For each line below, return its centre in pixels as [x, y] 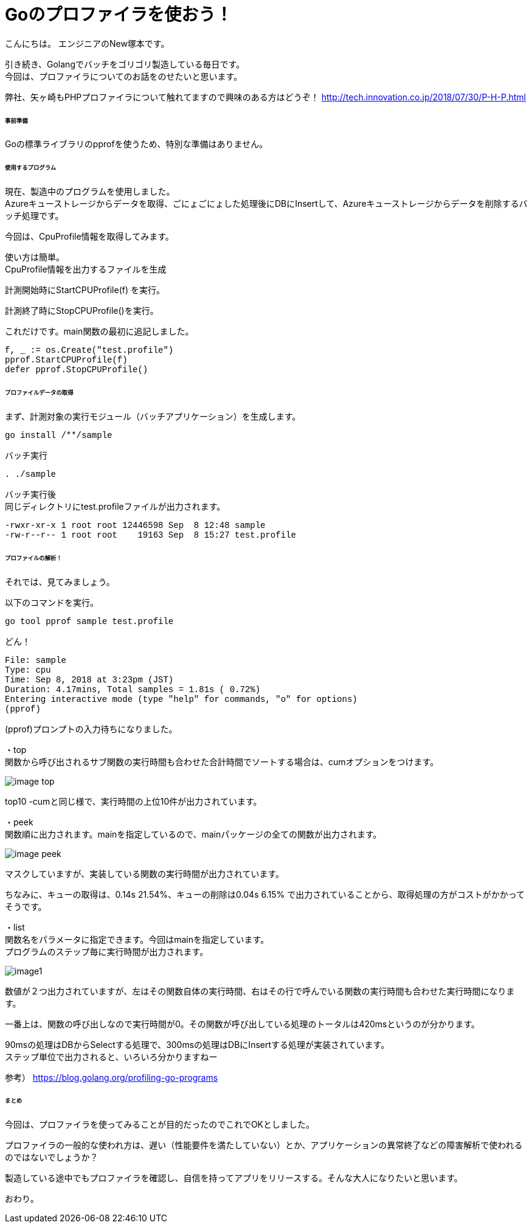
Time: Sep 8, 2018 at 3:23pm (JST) [89, 680]
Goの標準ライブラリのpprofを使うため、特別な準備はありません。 [136, 144]
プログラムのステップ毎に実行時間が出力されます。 [107, 951]
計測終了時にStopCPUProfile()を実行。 [82, 311]
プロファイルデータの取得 [39, 392]
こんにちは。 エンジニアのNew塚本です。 [87, 43]
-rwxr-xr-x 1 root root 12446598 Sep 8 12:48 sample [135, 525]
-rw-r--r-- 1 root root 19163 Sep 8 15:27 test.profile [150, 535]
